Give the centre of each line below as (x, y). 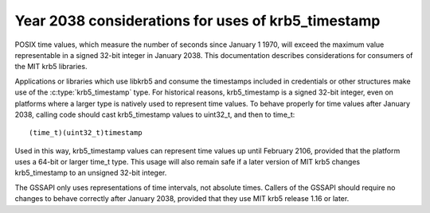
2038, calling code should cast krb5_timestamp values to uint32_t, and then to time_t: (155, 114)
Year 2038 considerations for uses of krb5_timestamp (197, 21)
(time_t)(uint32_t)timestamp (86, 133)
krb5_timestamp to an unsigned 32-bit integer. (91, 173)
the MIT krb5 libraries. (51, 67)
